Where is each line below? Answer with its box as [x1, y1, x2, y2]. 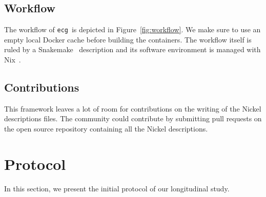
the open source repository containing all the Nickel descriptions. [4, 123, 208, 134]
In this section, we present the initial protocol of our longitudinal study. [4, 183, 230, 193]
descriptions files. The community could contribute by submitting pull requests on [4, 113, 262, 124]
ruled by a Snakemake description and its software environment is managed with [4, 44, 261, 55]
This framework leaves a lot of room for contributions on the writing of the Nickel [4, 103, 261, 114]
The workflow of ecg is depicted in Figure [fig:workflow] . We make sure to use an [4, 24, 261, 35]
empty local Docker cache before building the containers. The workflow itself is [4, 34, 252, 45]
